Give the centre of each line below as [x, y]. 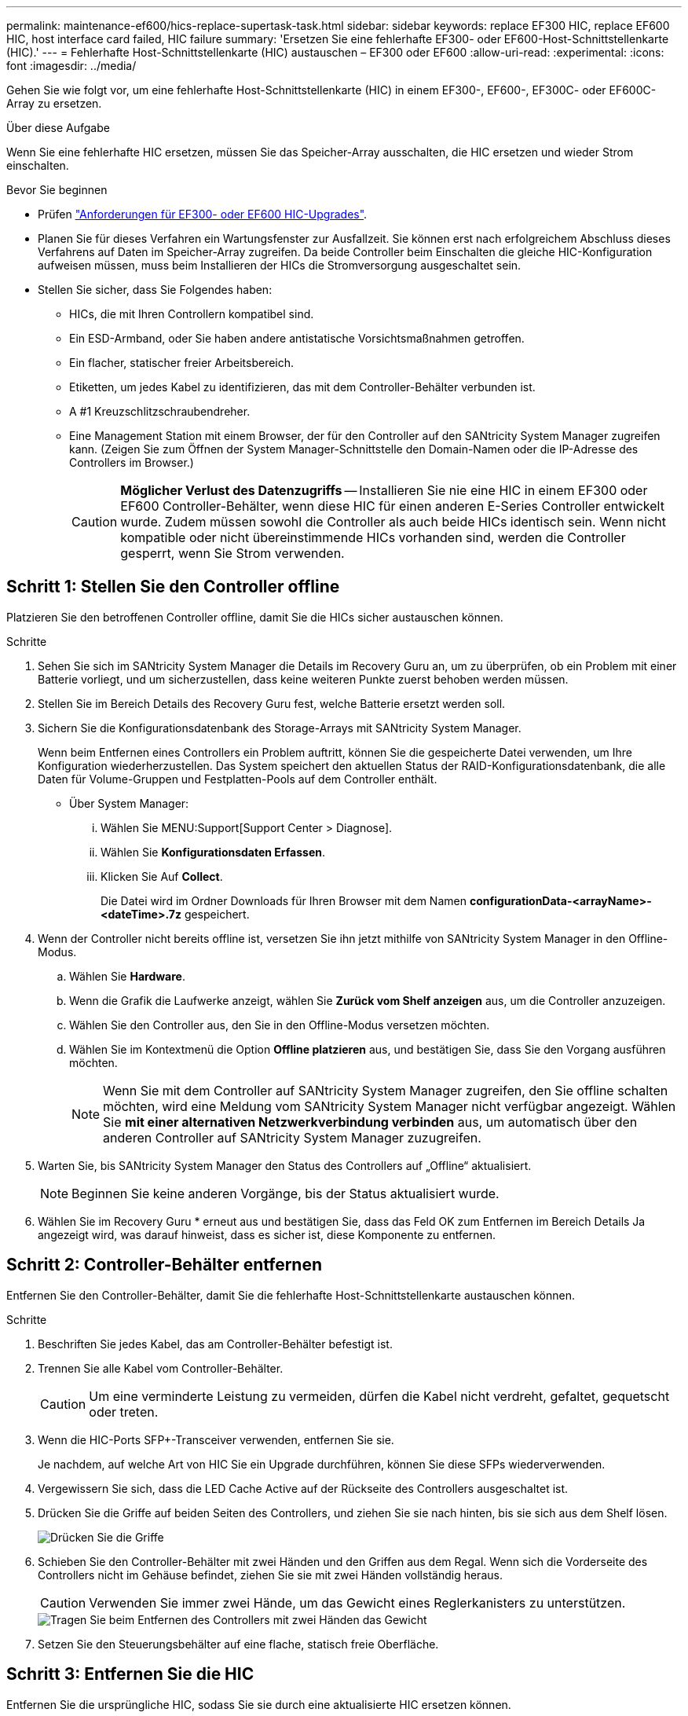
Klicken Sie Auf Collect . [162, 876]
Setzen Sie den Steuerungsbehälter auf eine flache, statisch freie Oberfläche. [238, 1644]
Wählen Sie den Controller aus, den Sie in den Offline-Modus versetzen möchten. [280, 1025]
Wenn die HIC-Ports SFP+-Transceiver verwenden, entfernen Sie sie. [216, 1439]
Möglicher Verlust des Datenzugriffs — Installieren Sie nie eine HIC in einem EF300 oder [384, 490]
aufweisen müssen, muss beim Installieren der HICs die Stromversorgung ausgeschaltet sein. [280, 265]
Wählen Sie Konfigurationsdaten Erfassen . [213, 852]
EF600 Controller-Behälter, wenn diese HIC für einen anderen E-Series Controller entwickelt [392, 506]
